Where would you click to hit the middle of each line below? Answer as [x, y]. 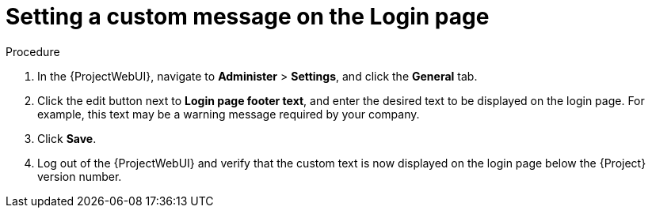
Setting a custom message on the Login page [248, 17]
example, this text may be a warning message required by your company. [229, 114]
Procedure [33, 51]
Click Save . [67, 138]
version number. [80, 176]
